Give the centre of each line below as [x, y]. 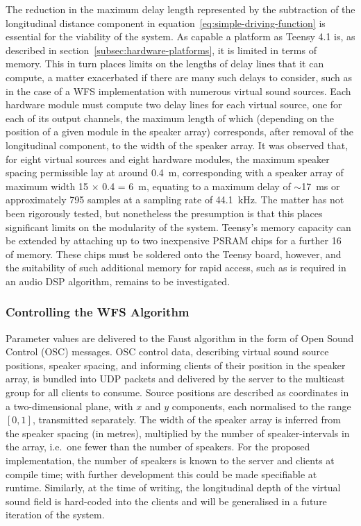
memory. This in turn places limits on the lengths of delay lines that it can [165, 63]
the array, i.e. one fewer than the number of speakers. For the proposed [158, 447]
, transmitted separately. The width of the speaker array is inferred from [186, 419]
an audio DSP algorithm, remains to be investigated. [118, 281]
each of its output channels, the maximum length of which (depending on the [170, 118]
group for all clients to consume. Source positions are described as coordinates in [177, 392]
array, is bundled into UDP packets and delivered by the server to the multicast [175, 379]
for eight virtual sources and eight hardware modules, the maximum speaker [168, 159]
